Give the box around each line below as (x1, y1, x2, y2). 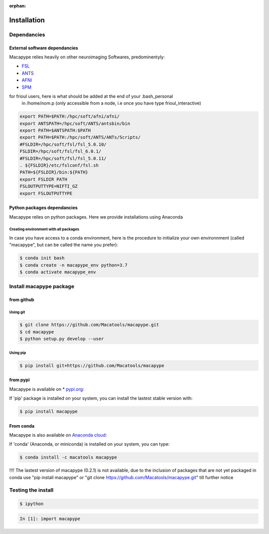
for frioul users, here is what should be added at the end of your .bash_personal (9, 93, 173, 99)
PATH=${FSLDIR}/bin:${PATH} (19, 170, 88, 175)
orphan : (9, 3, 26, 8)
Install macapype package (9, 283, 75, 290)
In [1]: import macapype (19, 516, 81, 522)
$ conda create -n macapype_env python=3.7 (19, 262, 128, 268)
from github (9, 297, 34, 303)
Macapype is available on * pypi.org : (9, 386, 84, 392)
